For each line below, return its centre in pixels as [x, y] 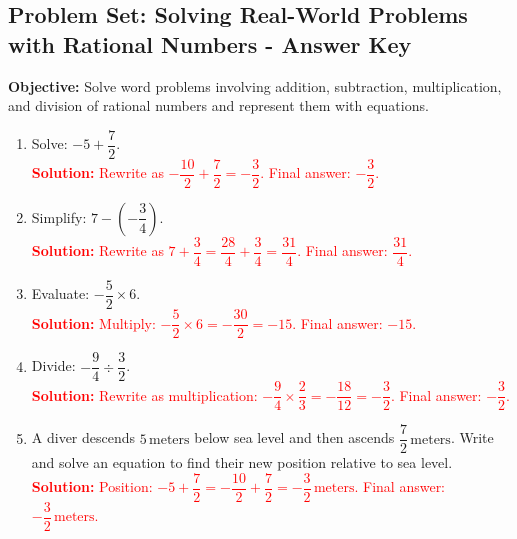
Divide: [53, 365]
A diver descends [83, 437]
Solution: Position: [92, 486]
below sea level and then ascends [294, 437]
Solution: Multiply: [93, 322]
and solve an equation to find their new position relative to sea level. [242, 462]
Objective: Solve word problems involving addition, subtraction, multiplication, [255, 85]
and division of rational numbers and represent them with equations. [218, 105]
